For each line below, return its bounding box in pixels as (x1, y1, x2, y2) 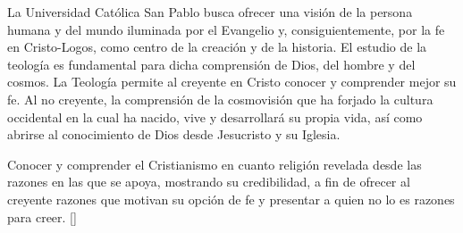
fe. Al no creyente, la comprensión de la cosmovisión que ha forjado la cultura (7, 89, 434, 108)
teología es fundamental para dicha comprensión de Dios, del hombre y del (7, 54, 416, 73)
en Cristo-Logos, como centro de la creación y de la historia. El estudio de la (7, 37, 427, 56)
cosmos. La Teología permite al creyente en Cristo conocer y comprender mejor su (7, 72, 457, 91)
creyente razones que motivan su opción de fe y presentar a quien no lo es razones (7, 189, 455, 208)
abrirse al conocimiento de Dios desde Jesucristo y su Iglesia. (7, 125, 341, 144)
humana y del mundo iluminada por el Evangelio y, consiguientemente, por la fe (7, 20, 445, 38)
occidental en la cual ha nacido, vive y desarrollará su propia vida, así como (7, 107, 423, 126)
